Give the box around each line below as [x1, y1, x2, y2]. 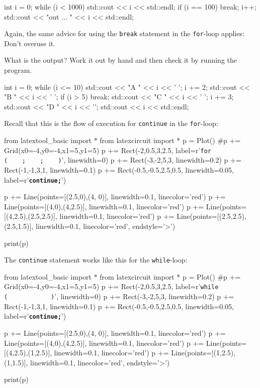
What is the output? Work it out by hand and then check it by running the [4, 55, 237, 65]
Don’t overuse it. [4, 38, 56, 48]
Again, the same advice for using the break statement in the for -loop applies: [4, 28, 245, 39]
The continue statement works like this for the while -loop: [4, 254, 188, 265]
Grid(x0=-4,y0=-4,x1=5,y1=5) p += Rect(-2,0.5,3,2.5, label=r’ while [4, 281, 219, 292]
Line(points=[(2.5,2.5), [177, 211, 246, 221]
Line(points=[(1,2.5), [171, 347, 236, 358]
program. [4, 65, 32, 75]
